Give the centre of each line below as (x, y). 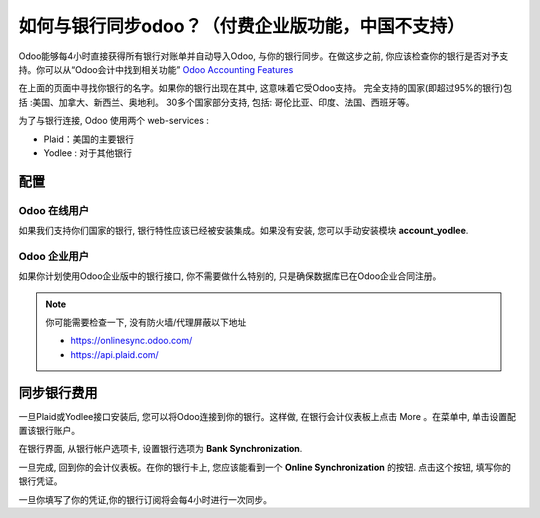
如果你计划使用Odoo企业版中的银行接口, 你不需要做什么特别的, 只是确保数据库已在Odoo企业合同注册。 (230, 276)
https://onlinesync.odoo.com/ (131, 341)
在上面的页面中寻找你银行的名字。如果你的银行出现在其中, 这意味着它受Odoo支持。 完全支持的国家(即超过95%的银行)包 (265, 88)
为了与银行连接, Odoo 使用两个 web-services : (114, 121)
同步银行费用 (58, 392)
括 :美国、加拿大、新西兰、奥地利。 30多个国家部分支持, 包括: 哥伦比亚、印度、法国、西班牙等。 (216, 102)
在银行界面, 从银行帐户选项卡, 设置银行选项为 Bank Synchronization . (160, 449)
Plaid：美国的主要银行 (89, 139)
